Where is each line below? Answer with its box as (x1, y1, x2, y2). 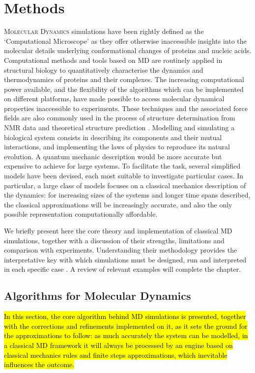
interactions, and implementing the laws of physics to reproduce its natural (4, 142, 230, 152)
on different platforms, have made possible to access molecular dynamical (4, 93, 225, 104)
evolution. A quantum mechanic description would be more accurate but (4, 151, 222, 161)
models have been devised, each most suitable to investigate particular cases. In (4, 171, 244, 181)
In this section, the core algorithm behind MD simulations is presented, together (4, 311, 246, 321)
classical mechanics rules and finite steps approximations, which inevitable (4, 349, 227, 360)
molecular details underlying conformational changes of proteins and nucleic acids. (4, 45, 252, 56)
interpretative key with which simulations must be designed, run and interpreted (4, 254, 247, 264)
